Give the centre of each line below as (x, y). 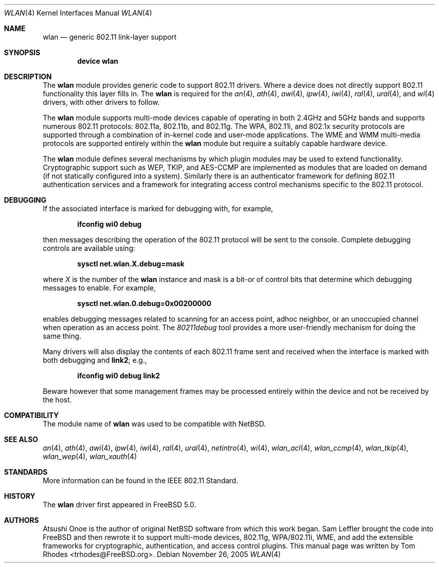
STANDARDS (26, 472)
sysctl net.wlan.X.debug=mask (131, 264)
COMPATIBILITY (32, 415)
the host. (57, 400)
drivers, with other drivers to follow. (101, 102)
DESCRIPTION (28, 77)
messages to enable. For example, (99, 288)
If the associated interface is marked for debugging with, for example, (158, 208)
